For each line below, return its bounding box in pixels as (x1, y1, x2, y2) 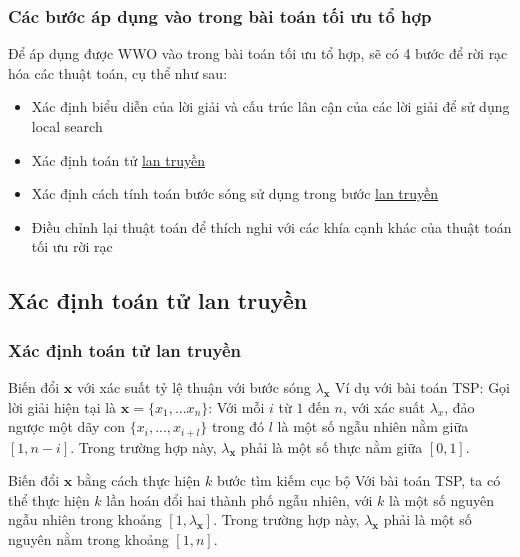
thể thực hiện (8, 489, 90, 510)
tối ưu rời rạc (31, 236, 113, 257)
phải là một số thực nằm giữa (240, 436, 423, 457)
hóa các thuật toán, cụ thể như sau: (8, 62, 228, 83)
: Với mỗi (208, 396, 265, 417)
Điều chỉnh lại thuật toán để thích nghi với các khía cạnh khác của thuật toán (31, 216, 512, 237)
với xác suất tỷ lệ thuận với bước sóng (76, 376, 311, 397)
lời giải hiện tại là (8, 396, 117, 417)
